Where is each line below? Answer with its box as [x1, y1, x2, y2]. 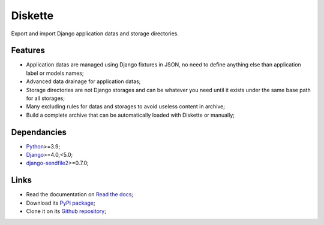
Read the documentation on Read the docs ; [26, 191, 134, 198]
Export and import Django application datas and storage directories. [11, 30, 179, 37]
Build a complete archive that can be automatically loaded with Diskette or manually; [26, 111, 235, 118]
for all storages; [26, 95, 65, 102]
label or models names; [26, 69, 84, 77]
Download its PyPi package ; [26, 199, 95, 206]
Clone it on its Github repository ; [26, 208, 106, 215]
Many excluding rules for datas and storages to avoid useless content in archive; [26, 103, 225, 110]
